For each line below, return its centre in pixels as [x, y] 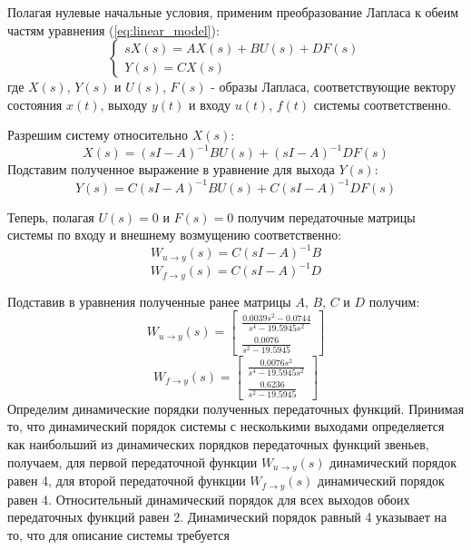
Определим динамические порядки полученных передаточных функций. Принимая [236, 408]
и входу [210, 104]
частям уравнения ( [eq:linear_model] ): [113, 29]
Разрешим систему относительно [98, 135]
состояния [35, 104]
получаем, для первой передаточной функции [132, 462]
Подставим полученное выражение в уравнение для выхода [171, 169]
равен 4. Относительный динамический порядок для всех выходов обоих [209, 499]
